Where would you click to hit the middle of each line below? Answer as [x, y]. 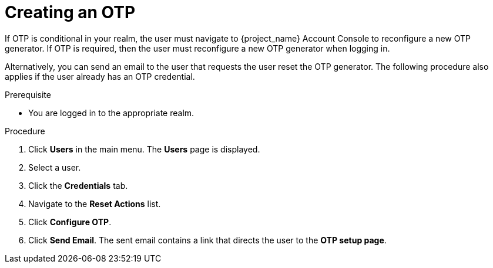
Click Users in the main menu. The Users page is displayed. [144, 149]
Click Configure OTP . [70, 222]
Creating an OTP [70, 12]
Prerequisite [28, 94]
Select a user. [55, 167]
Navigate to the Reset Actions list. [95, 203]
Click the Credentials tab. [78, 185]
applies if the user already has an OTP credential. [100, 76]
